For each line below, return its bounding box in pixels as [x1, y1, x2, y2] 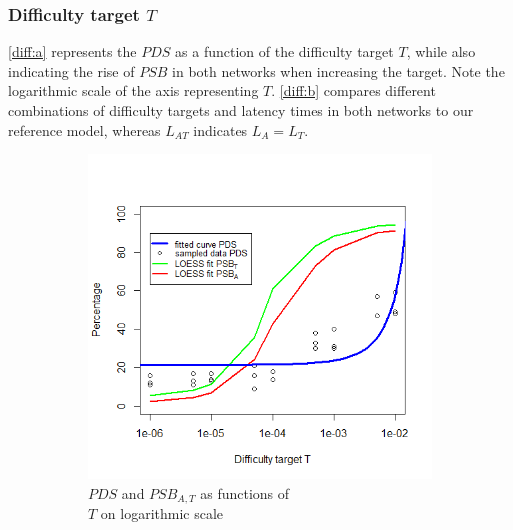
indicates [193, 119, 248, 140]
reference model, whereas [8, 119, 161, 140]
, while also [406, 41, 476, 62]
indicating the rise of [8, 60, 135, 81]
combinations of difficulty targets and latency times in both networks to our [8, 100, 474, 120]
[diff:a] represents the [8, 41, 137, 62]
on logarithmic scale [100, 502, 224, 523]
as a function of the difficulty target [175, 41, 394, 62]
